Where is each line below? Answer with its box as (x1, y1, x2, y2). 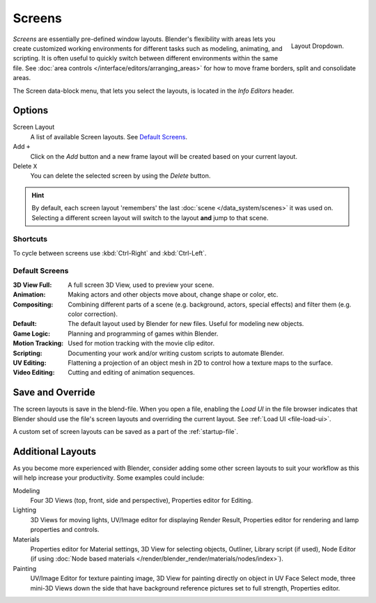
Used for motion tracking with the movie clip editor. (68, 339, 215, 347)
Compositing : (13, 300, 54, 308)
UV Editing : (13, 359, 47, 367)
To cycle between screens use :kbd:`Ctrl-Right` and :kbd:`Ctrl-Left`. (13, 249, 207, 257)
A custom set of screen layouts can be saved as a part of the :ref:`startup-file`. (13, 428, 239, 436)
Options (13, 104, 49, 116)
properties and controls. (30, 526, 100, 534)
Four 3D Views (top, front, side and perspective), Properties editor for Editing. (30, 496, 253, 505)
